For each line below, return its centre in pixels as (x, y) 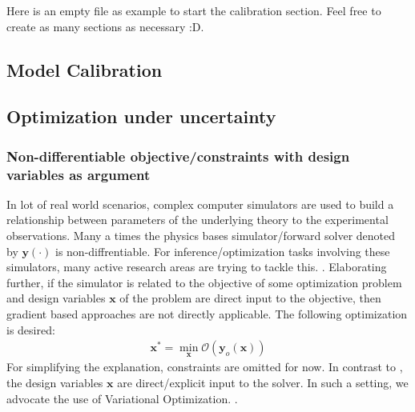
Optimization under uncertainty (141, 116)
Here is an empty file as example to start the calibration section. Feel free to (194, 10)
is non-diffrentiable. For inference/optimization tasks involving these (222, 251)
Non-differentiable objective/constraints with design (178, 156)
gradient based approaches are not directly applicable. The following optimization (207, 314)
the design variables (55, 383)
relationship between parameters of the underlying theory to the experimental (197, 220)
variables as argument (79, 174)
